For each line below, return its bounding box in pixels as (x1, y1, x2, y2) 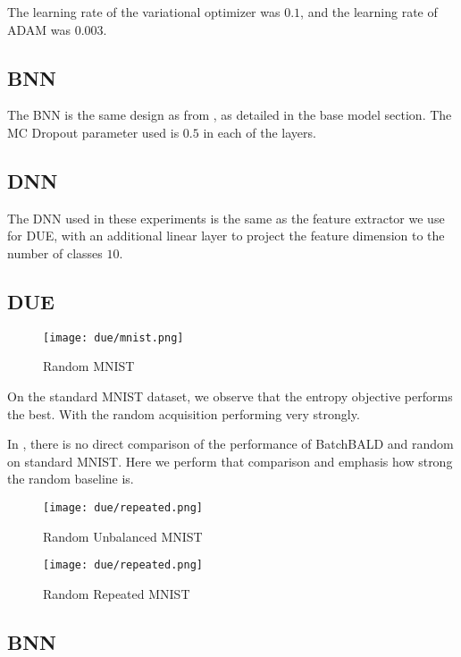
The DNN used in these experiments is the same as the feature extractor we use (7, 208, 445, 227)
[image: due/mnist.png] (43, 331, 184, 344)
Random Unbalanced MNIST (43, 526, 203, 545)
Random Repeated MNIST (43, 584, 190, 602)
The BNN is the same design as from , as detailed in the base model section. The (7, 105, 452, 124)
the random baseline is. (7, 469, 134, 488)
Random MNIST (43, 357, 135, 375)
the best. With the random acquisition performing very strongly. (7, 404, 360, 423)
